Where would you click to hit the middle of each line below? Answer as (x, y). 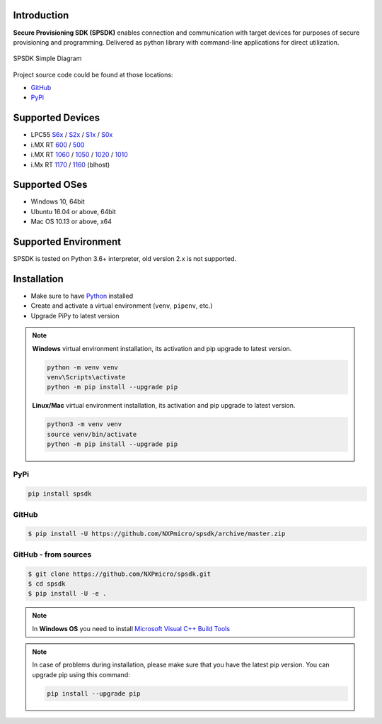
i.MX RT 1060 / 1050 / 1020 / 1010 (79, 155)
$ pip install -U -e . (67, 594)
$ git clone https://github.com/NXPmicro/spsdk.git (120, 574)
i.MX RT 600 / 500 (58, 145)
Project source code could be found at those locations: (93, 74)
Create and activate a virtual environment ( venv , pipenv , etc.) (122, 306)
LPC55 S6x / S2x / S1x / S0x (72, 135)
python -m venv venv (82, 367)
